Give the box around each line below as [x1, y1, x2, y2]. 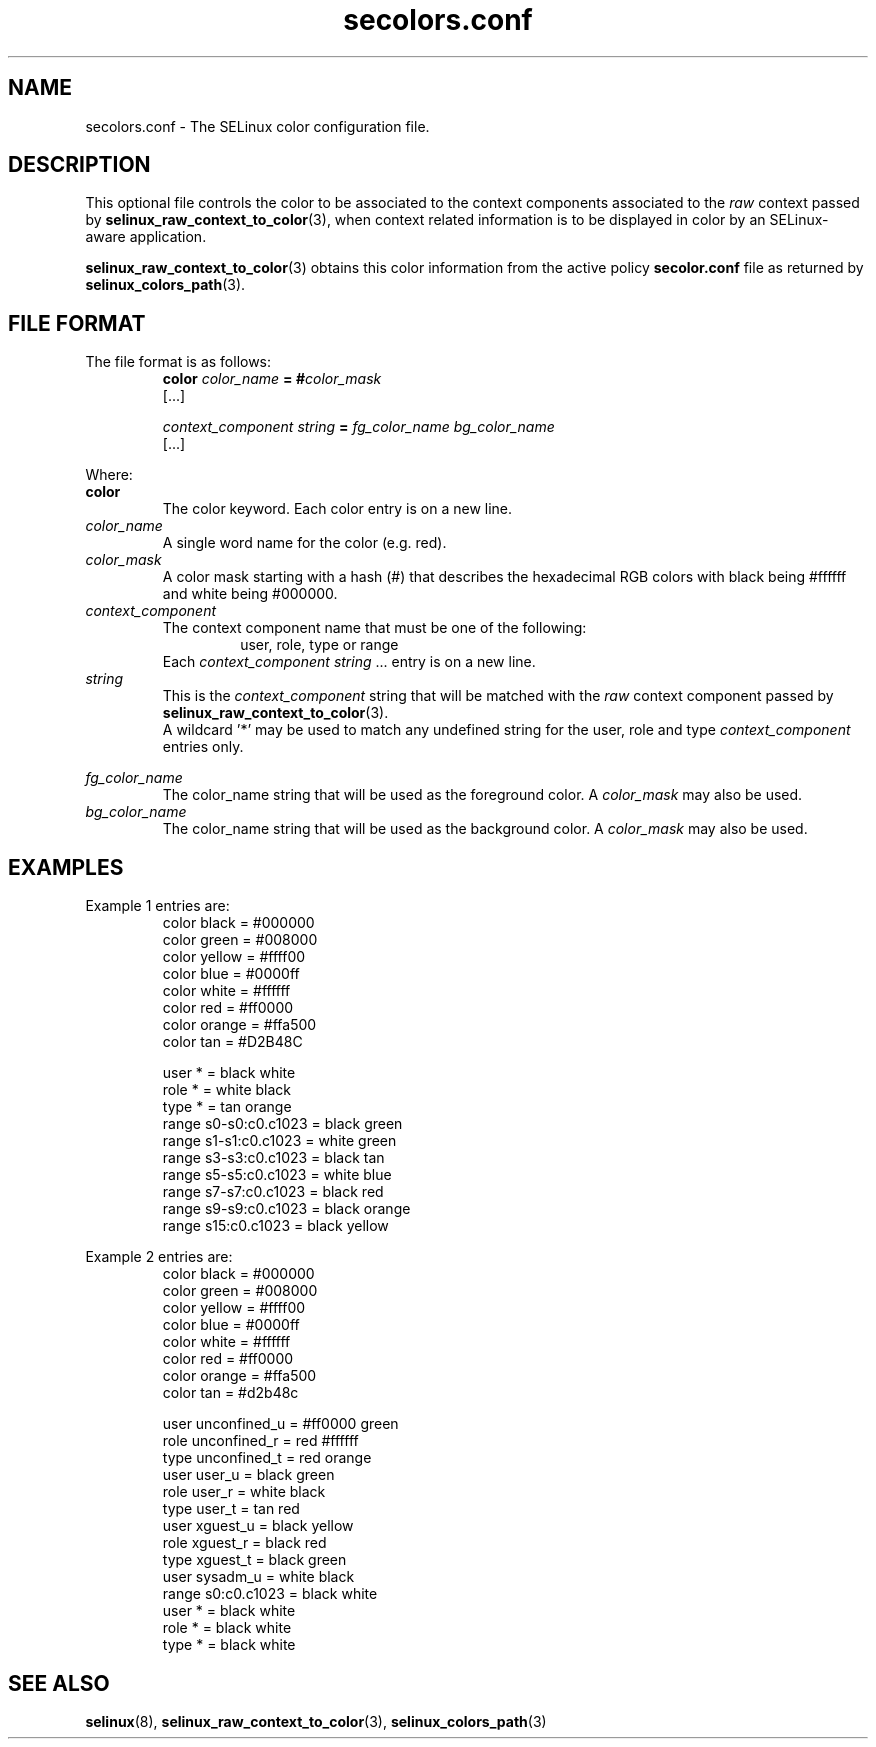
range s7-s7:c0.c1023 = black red [162, 1183, 384, 1201]
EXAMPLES [8, 854, 124, 880]
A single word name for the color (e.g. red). [162, 534, 447, 552]
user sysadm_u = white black [162, 1568, 355, 1586]
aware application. [85, 228, 207, 246]
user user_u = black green [162, 1466, 335, 1484]
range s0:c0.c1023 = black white [162, 1585, 378, 1603]
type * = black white [162, 1636, 296, 1654]
